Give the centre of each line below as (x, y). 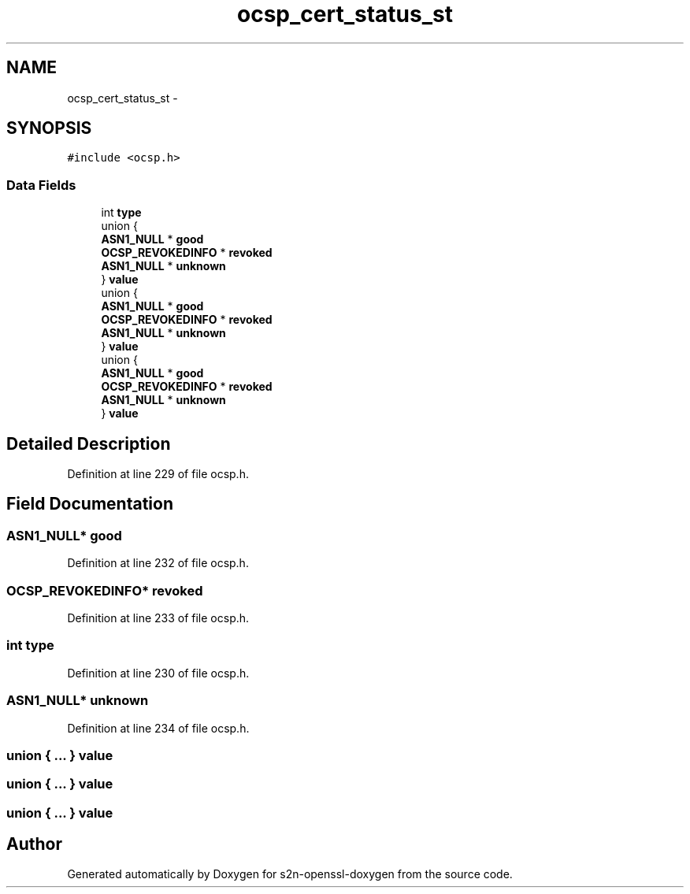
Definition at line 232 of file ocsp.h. (158, 563)
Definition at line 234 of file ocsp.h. (158, 728)
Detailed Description (89, 443)
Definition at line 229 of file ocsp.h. (158, 474)
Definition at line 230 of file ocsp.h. (158, 673)
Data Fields (41, 185)
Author (34, 844)
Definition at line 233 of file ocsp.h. (158, 618)
